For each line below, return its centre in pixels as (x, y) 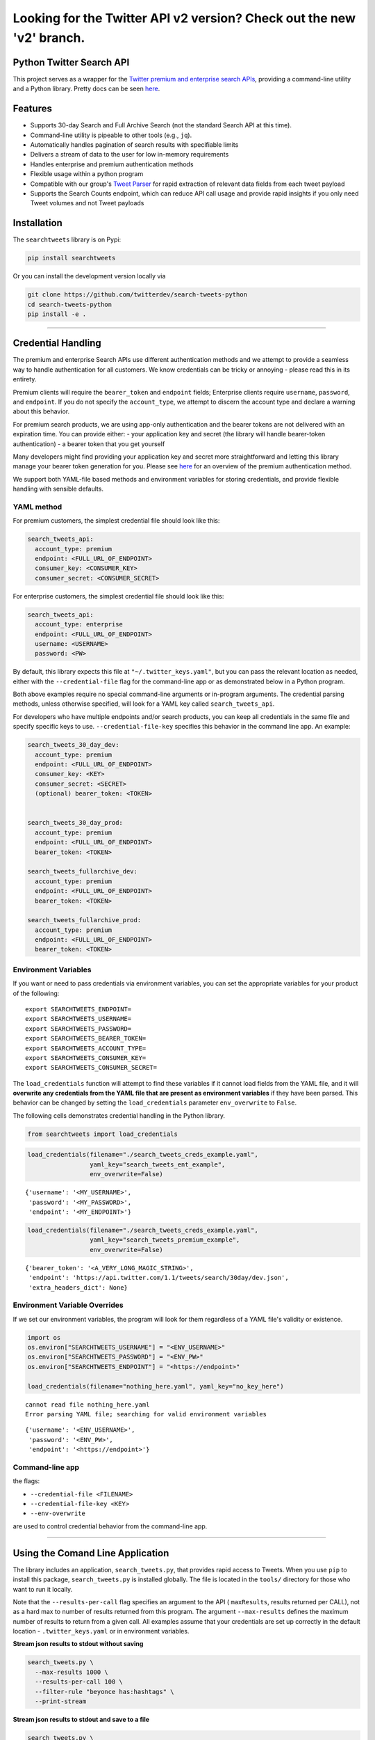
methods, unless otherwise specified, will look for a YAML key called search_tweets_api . (144, 704)
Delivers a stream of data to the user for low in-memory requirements (130, 155)
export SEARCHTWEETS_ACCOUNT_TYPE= (86, 1048)
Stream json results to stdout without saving (78, 1644)
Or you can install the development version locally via (89, 276)
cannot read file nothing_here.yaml (87, 1405)
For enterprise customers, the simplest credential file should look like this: (118, 596)
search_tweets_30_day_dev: (73, 745)
